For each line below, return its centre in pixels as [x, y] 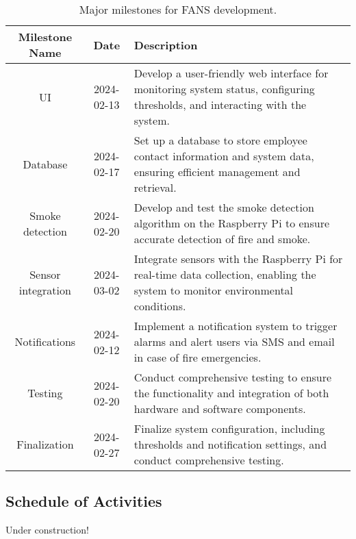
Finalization [45, 444]
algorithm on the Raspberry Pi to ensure [232, 223]
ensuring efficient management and [217, 172]
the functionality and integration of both [231, 393]
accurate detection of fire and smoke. [222, 239]
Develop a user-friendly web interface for [231, 73]
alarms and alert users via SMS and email [234, 341]
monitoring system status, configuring [224, 89]
